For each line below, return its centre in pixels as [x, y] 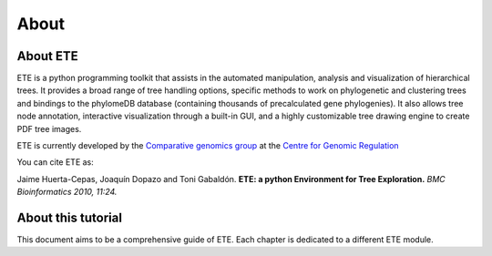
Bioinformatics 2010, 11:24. [67, 192]
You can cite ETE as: [56, 162]
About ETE [48, 56]
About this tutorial [70, 218]
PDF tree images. [49, 128]
